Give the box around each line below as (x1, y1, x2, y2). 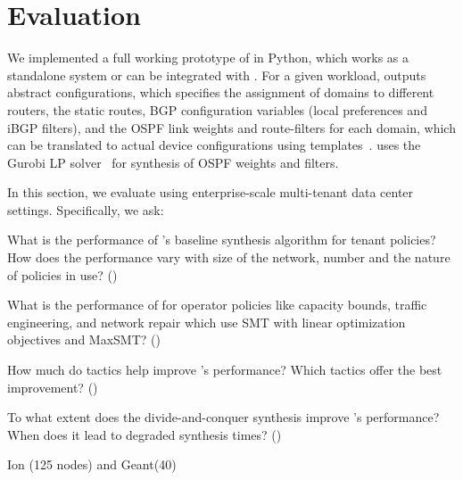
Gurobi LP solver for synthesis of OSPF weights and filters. (7, 153, 339, 171)
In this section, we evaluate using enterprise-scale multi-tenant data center (7, 183, 414, 202)
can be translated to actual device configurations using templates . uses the (7, 136, 421, 154)
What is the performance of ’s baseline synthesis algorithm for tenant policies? (7, 230, 436, 249)
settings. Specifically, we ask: (7, 200, 164, 219)
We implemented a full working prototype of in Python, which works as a (7, 48, 409, 67)
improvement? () (7, 377, 98, 396)
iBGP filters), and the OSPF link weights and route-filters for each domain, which (7, 118, 456, 137)
